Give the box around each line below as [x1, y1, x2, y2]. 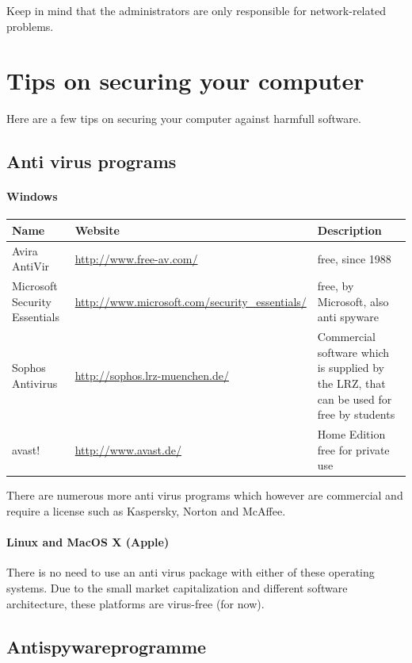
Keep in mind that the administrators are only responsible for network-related [6, 2, 386, 18]
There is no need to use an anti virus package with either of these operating [6, 564, 375, 581]
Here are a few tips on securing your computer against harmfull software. [6, 110, 361, 127]
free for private [317, 441, 390, 458]
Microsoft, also [317, 293, 389, 309]
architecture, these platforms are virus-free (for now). [6, 595, 265, 611]
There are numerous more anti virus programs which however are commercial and [6, 487, 403, 504]
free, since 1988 [317, 250, 391, 266]
